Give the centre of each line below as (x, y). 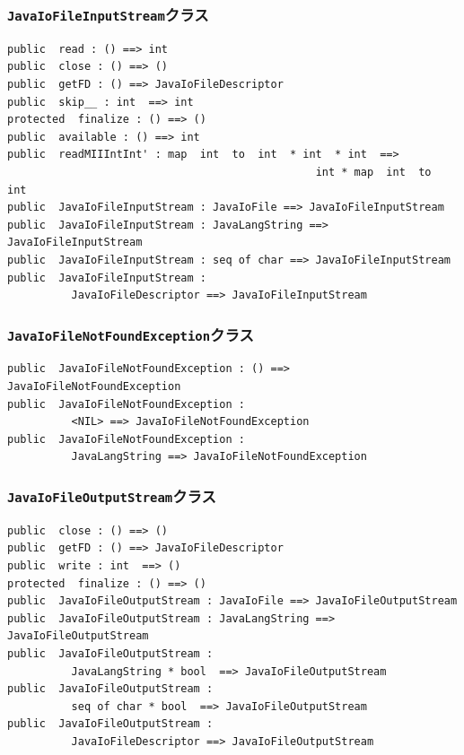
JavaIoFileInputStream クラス (108, 14)
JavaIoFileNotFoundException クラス (131, 334)
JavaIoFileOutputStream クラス (112, 495)
